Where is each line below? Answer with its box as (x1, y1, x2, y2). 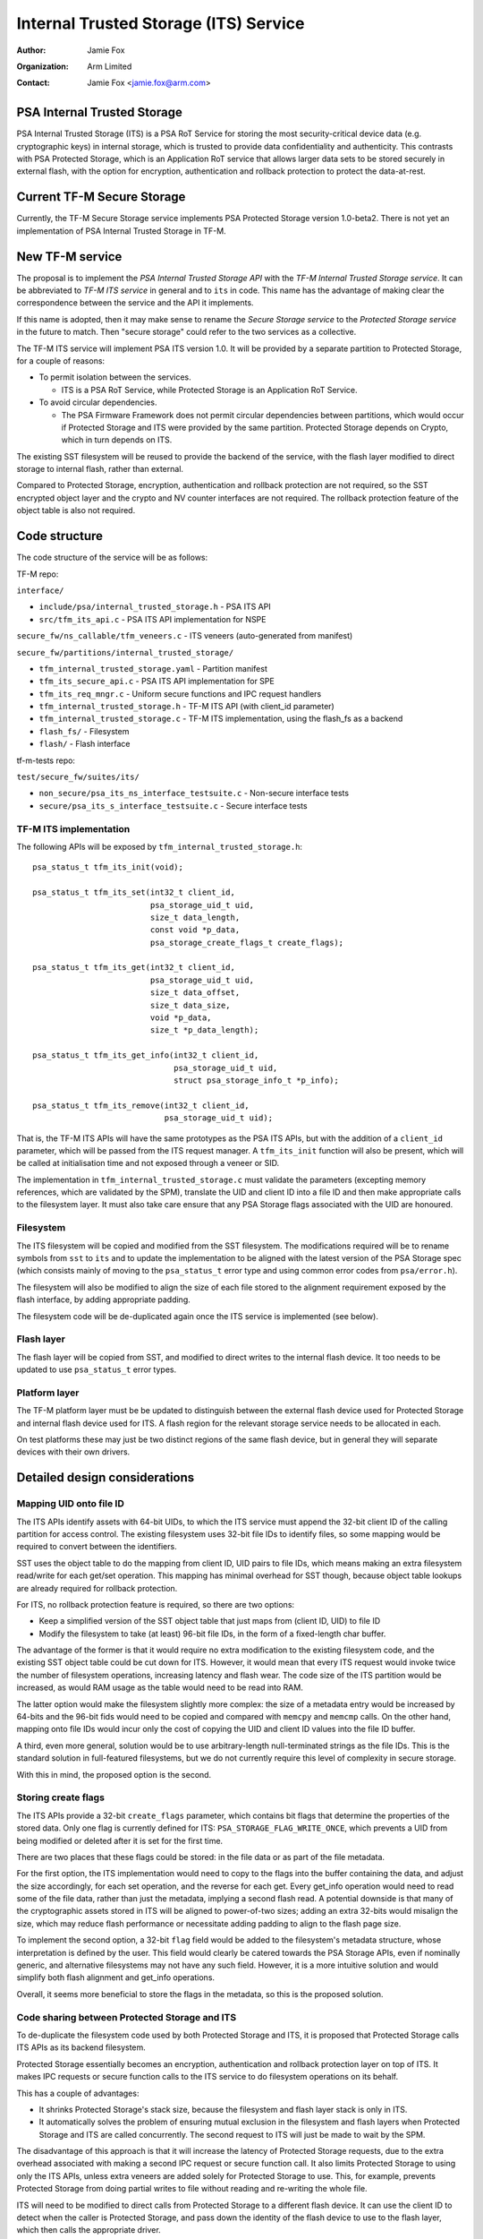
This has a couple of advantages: (16, 2088, 140, 2098)
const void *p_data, (149, 925, 241, 935)
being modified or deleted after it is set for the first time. (16, 1835, 224, 1846)
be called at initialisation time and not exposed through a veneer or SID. (16, 1158, 280, 1169)
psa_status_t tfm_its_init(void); (32, 862, 183, 872)
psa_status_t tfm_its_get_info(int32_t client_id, (32, 1051, 259, 1060)
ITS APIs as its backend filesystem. (16, 2042, 147, 2053)
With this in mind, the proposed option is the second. (16, 1769, 212, 1780)
